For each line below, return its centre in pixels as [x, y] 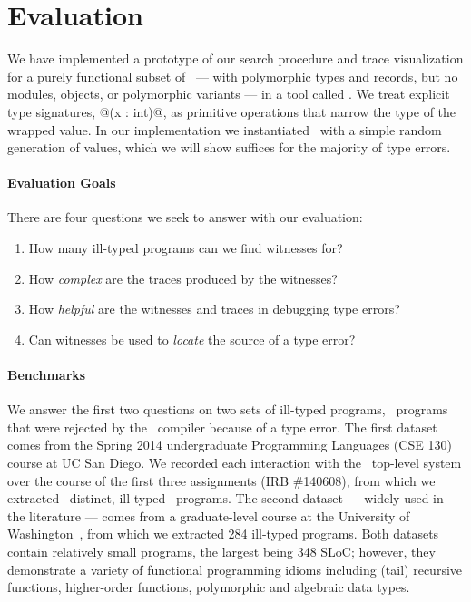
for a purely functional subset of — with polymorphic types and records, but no [233, 76]
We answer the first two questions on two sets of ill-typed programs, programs [228, 409]
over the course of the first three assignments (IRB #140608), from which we [221, 480]
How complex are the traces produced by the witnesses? [183, 278]
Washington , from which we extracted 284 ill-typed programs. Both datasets [223, 534]
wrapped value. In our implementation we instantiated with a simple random [225, 129]
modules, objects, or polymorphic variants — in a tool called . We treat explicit [229, 94]
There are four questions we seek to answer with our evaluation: [185, 217]
